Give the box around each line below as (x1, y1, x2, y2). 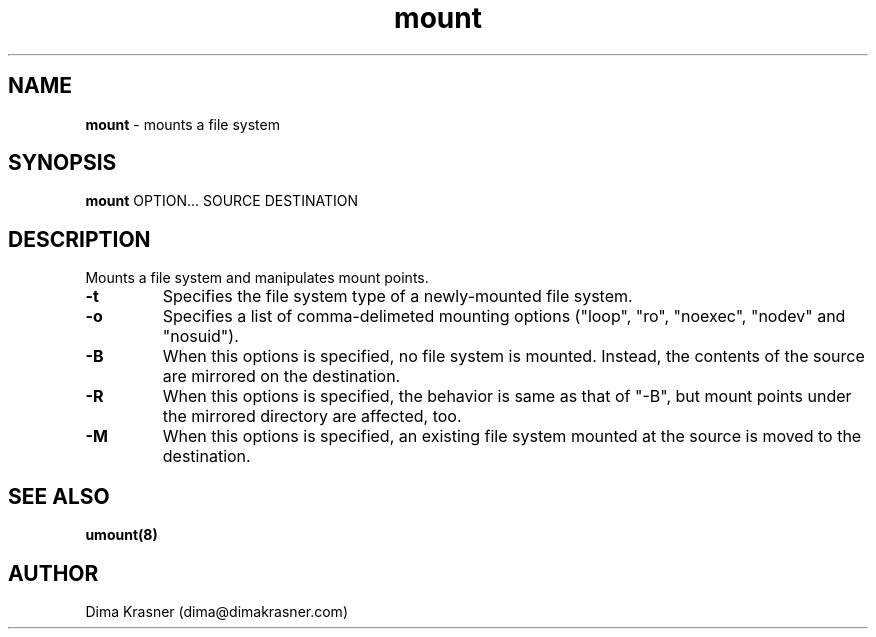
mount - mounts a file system (85, 115, 280, 133)
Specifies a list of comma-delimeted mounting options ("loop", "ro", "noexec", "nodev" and (162, 306, 846, 327)
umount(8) (85, 526, 158, 544)
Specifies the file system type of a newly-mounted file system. (162, 286, 633, 307)
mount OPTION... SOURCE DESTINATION (85, 192, 358, 210)
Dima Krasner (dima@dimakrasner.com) (85, 602, 348, 620)
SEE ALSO (8, 483, 110, 509)
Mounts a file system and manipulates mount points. (85, 269, 429, 287)
